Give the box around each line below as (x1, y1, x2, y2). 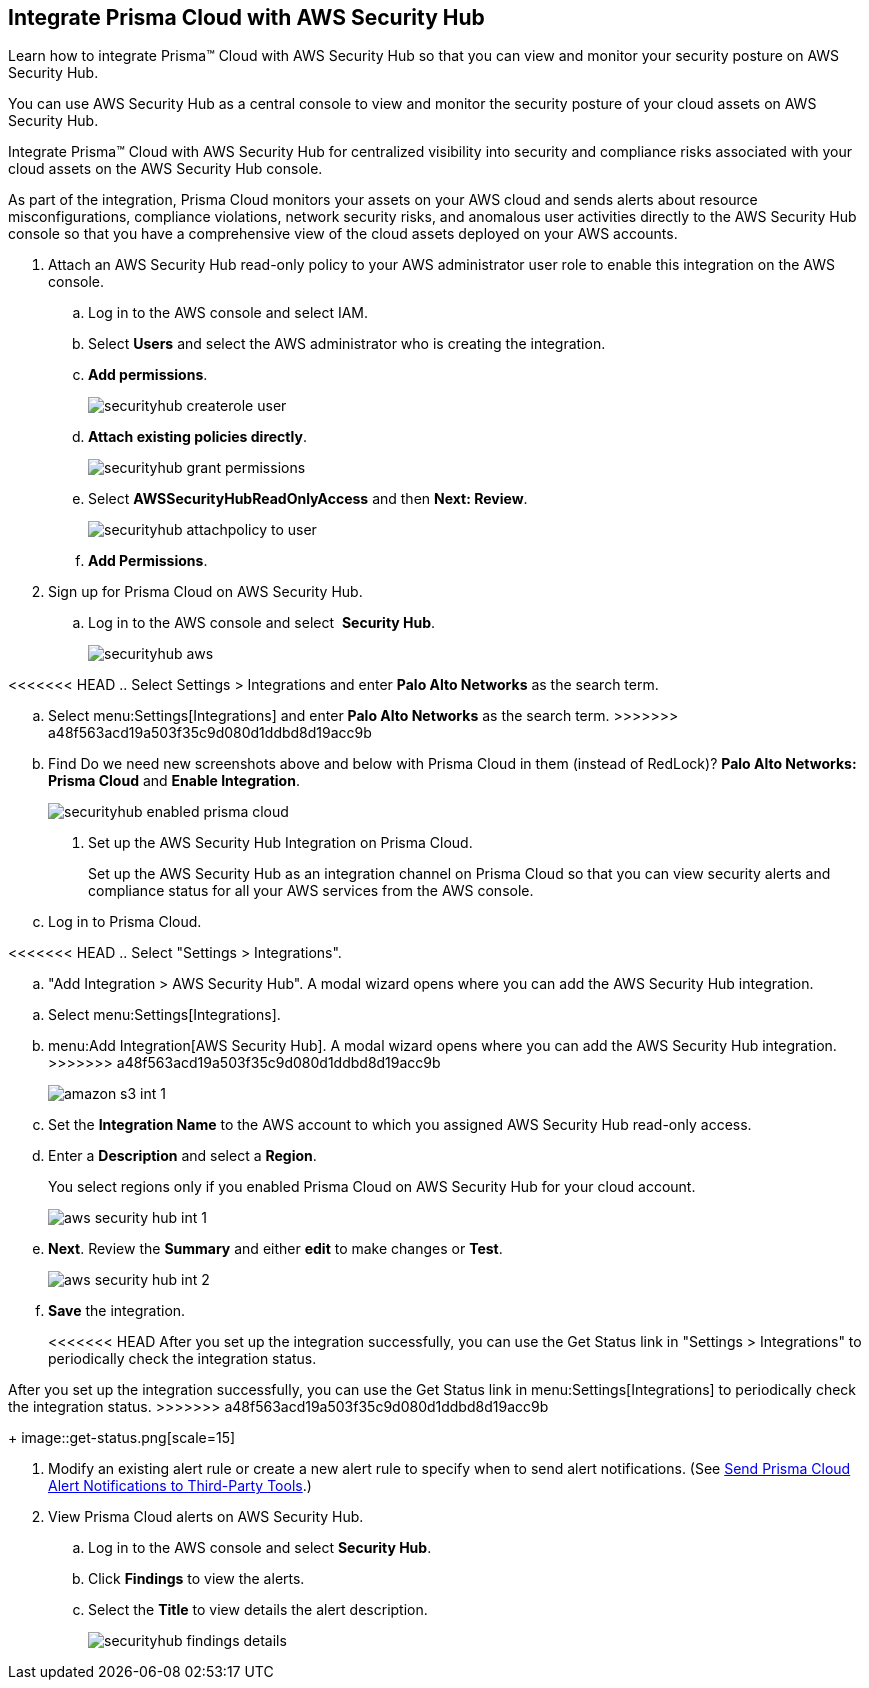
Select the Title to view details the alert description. (88, 1601, 428, 1619)
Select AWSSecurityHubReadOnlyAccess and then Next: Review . (88, 490, 528, 508)
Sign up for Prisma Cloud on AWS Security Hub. (48, 583, 363, 601)
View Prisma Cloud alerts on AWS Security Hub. (48, 1508, 364, 1526)
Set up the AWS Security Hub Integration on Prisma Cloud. (88, 834, 473, 852)
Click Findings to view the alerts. (88, 1570, 305, 1588)
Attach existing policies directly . (88, 428, 307, 446)
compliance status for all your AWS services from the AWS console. (88, 882, 534, 900)
